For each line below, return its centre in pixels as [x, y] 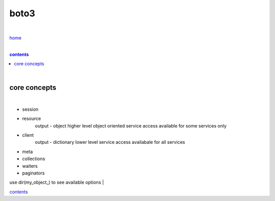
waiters [30, 166]
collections [34, 159]
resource [32, 119]
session [30, 109]
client [28, 135]
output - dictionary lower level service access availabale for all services [110, 142]
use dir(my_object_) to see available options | [57, 182]
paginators [34, 173]
